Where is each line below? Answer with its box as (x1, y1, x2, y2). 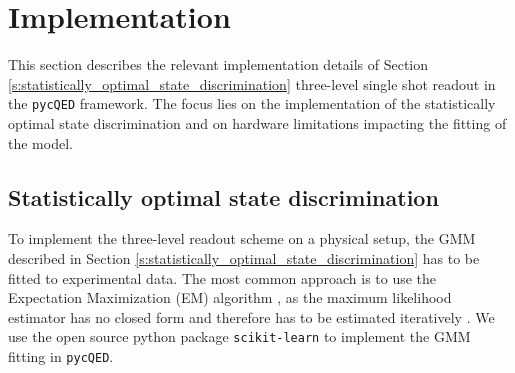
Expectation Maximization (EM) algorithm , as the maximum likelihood (8, 287, 452, 308)
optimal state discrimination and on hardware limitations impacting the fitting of (8, 112, 507, 133)
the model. (8, 132, 73, 153)
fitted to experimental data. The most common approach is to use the (8, 267, 437, 288)
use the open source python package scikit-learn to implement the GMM (8, 326, 471, 347)
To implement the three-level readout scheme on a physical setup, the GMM (8, 228, 476, 249)
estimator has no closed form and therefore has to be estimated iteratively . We (8, 306, 495, 327)
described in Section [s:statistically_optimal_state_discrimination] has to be (8, 247, 480, 268)
